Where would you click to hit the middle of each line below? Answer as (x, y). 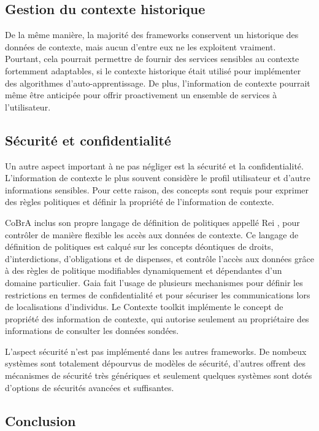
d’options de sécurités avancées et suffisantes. (90, 387)
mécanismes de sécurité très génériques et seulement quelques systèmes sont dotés (159, 375)
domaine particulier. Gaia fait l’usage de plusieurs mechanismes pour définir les (154, 282)
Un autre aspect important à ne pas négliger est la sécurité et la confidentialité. (154, 165)
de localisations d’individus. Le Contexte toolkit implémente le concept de (144, 307)
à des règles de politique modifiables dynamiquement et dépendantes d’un (144, 270)
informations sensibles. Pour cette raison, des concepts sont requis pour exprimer (157, 189)
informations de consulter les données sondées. (92, 331)
